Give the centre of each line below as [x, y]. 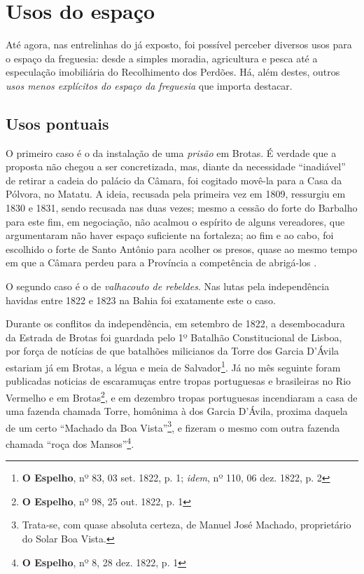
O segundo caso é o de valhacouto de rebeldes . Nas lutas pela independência [168, 286]
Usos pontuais [57, 123]
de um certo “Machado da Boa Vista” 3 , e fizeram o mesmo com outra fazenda [173, 426]
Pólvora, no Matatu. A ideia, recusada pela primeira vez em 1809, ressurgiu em [176, 194]
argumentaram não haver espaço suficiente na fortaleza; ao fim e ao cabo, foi [170, 235]
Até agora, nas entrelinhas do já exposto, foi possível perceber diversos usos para [179, 45]
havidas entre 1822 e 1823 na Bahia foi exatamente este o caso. [141, 300]
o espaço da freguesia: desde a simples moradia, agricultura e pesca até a [162, 58]
